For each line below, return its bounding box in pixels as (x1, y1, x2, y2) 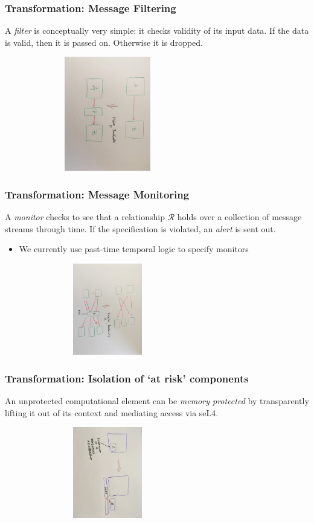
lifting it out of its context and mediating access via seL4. (5, 406, 219, 419)
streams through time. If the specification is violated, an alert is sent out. (5, 222, 276, 235)
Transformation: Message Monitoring (5, 186, 190, 201)
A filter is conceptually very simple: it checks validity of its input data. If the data (5, 24, 309, 37)
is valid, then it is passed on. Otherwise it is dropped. (5, 36, 203, 48)
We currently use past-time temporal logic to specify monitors (19, 242, 249, 255)
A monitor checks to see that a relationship (5, 211, 165, 223)
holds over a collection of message (177, 211, 302, 223)
